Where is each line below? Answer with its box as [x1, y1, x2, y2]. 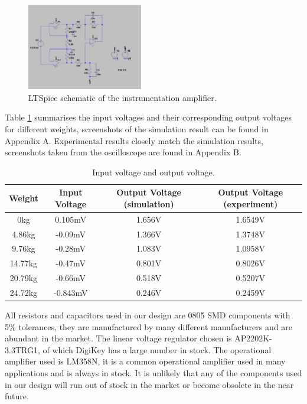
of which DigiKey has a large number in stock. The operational [43, 343, 272, 356]
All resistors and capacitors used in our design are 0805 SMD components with [5, 309, 290, 321]
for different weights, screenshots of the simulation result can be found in [5, 122, 269, 135]
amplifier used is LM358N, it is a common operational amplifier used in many [5, 355, 286, 367]
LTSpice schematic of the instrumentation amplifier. [28, 91, 217, 103]
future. [5, 390, 29, 402]
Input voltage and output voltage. [92, 165, 215, 178]
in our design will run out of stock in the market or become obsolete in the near [5, 378, 294, 390]
